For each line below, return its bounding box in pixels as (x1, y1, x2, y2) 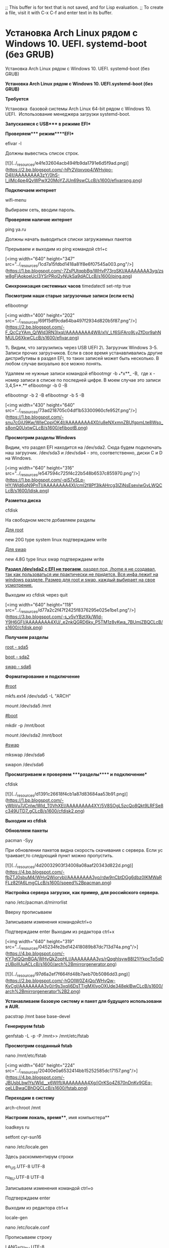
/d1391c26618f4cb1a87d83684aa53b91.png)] (34, 791, 128, 797)
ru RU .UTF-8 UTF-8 (5, 1174, 44, 1182)
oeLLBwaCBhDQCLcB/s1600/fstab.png (5, 1085, 87, 1091)
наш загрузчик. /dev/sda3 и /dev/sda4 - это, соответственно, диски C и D (5, 449, 162, 455)
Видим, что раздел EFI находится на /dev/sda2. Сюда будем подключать (5, 444, 162, 450)
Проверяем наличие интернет (5, 216, 72, 222)
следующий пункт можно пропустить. (31, 853, 114, 859)
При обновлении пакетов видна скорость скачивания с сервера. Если (5, 847, 157, 853)
